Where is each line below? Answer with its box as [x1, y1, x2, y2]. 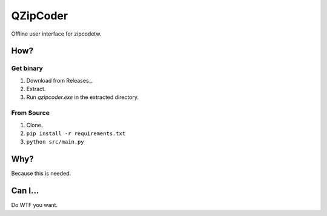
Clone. [26, 121, 43, 129]
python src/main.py [26, 139, 84, 145]
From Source [11, 109, 50, 117]
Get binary [11, 64, 44, 72]
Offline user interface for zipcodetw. [11, 30, 102, 37]
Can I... [11, 186, 39, 196]
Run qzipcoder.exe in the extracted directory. [26, 94, 139, 101]
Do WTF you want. [11, 202, 58, 209]
